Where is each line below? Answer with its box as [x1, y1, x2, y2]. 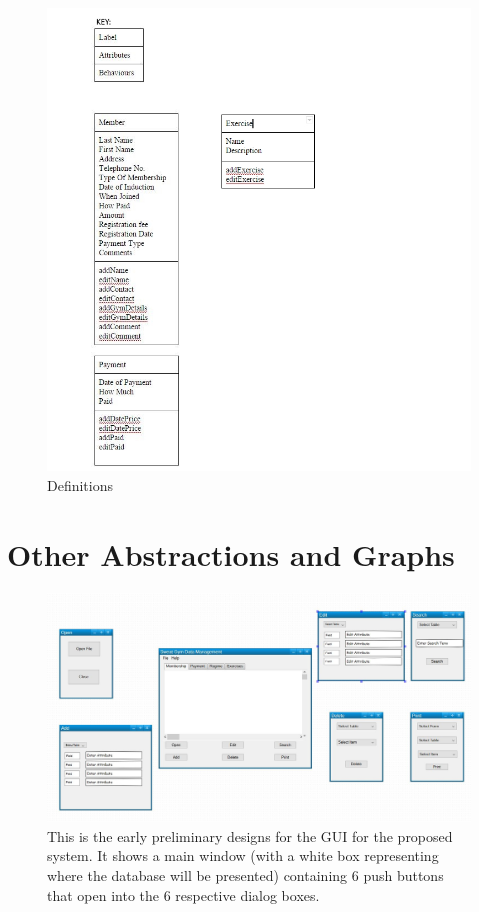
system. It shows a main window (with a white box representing [47, 845, 439, 866]
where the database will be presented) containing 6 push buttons [47, 865, 444, 886]
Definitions [47, 474, 114, 495]
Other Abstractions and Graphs [7, 533, 455, 574]
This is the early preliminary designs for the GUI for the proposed [47, 825, 453, 846]
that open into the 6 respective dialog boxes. [47, 884, 320, 905]
